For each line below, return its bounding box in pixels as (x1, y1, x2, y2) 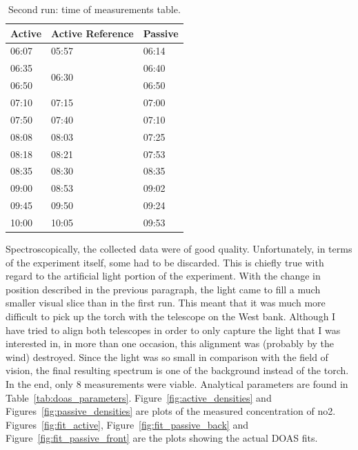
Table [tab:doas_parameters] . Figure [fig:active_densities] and (6, 390, 272, 404)
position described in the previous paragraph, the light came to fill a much (6, 282, 321, 296)
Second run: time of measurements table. (8, 2, 181, 16)
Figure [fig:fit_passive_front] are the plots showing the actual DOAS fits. (6, 431, 318, 445)
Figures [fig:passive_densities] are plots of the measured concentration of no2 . (6, 404, 336, 418)
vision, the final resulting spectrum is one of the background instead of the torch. (6, 363, 349, 378)
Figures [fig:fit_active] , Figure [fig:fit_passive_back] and (6, 417, 248, 431)
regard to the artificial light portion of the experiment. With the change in (6, 268, 321, 283)
